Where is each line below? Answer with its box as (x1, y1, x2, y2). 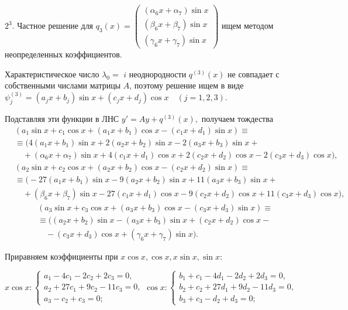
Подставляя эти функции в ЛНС (5, 113, 119, 125)
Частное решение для (17, 19, 94, 32)
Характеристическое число (5, 67, 99, 80)
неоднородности (129, 67, 187, 80)
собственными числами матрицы (5, 79, 121, 91)
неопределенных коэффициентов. (5, 48, 122, 60)
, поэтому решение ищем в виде (129, 79, 244, 91)
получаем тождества (201, 113, 273, 125)
